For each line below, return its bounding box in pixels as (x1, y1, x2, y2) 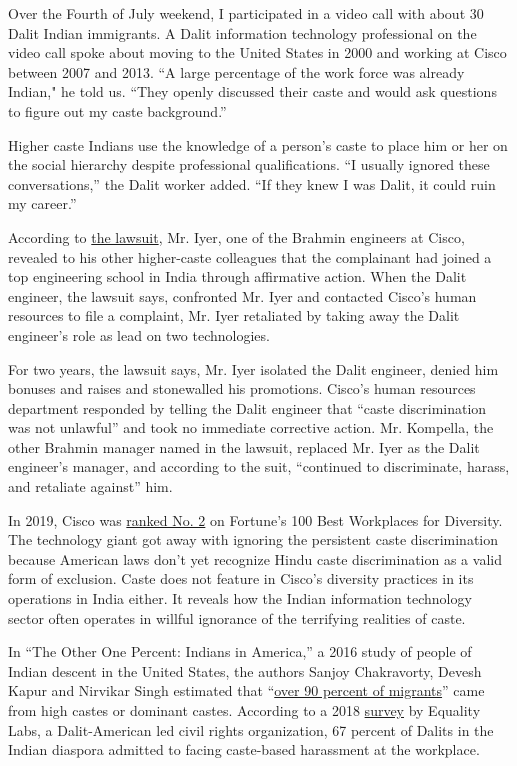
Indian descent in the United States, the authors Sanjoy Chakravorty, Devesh (8, 660, 482, 681)
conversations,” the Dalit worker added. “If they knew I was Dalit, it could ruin (8, 173, 496, 194)
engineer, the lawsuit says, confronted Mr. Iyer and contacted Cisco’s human (8, 285, 477, 306)
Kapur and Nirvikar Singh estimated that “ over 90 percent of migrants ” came (8, 680, 485, 701)
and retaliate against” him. (8, 476, 173, 497)
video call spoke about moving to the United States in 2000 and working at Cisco (8, 42, 507, 63)
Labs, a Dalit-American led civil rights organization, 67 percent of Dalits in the (8, 719, 494, 740)
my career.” (8, 193, 77, 214)
